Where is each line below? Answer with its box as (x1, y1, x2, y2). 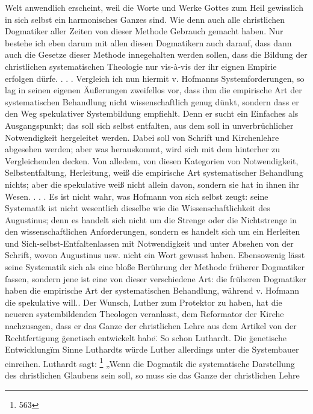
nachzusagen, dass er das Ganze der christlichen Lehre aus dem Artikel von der (5, 320, 297, 332)
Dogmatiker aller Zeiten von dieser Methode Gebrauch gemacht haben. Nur (5, 25, 284, 37)
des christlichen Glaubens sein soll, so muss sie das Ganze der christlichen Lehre (5, 369, 300, 382)
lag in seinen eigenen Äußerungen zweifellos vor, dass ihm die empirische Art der (5, 84, 302, 96)
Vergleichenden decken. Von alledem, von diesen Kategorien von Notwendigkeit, (5, 154, 299, 167)
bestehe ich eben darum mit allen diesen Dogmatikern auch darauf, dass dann (5, 36, 292, 49)
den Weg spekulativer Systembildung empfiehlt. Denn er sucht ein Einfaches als (5, 107, 299, 120)
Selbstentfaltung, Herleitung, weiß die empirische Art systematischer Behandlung (5, 166, 303, 179)
